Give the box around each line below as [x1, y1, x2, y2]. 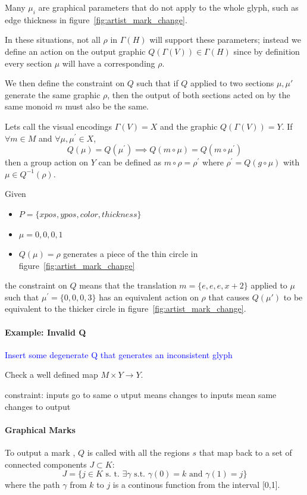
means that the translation [79, 279, 177, 292]
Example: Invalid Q [5, 325, 86, 338]
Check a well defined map [5, 368, 98, 381]
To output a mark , [5, 446, 76, 459]
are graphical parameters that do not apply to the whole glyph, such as [38, 1, 299, 13]
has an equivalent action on [99, 290, 199, 303]
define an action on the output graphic [5, 45, 146, 57]
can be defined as [98, 156, 161, 168]
